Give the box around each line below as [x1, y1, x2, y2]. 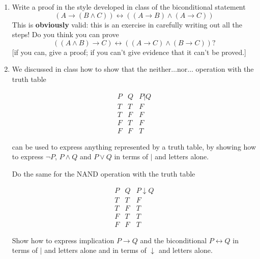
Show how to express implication [12, 235, 114, 245]
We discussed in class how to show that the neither [12, 64, 171, 74]
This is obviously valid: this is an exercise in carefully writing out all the [12, 19, 242, 30]
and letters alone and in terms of [44, 245, 147, 255]
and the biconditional [140, 235, 207, 245]
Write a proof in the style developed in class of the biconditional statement [12, 2, 246, 12]
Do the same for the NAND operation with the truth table [12, 168, 195, 179]
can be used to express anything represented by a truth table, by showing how [12, 141, 256, 152]
